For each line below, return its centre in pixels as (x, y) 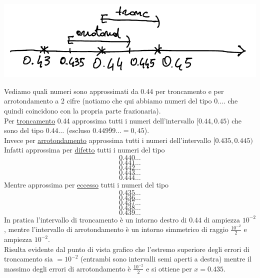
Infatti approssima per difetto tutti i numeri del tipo (84, 150)
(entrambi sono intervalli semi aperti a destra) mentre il (166, 259)
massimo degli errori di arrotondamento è (67, 268)
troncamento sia (28, 259)
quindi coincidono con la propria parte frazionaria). (82, 110)
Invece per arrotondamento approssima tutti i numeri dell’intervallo (107, 140)
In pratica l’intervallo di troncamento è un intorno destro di (95, 219)
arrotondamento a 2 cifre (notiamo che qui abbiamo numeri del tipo (108, 101)
